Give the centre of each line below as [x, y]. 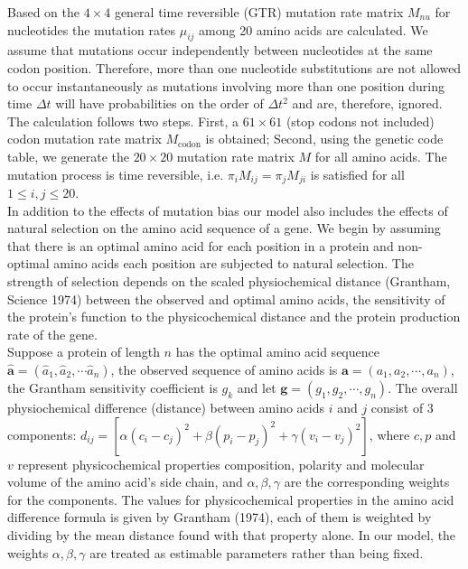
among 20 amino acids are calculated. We [314, 29]
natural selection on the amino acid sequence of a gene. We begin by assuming [224, 228]
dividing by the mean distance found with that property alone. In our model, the [232, 534]
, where [389, 434]
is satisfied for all [357, 174]
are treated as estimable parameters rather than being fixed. [257, 552]
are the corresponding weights [367, 482]
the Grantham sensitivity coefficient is [112, 387]
